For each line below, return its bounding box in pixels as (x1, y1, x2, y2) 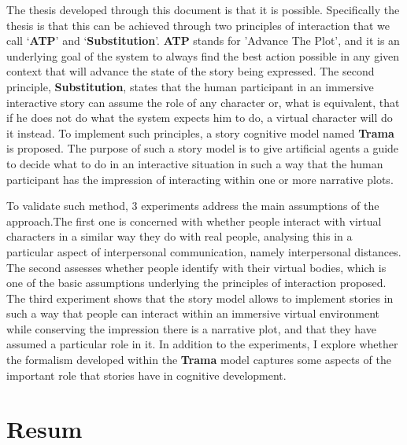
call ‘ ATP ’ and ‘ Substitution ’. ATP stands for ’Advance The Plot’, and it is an (6, 32, 400, 49)
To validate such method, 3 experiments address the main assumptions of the (6, 197, 379, 214)
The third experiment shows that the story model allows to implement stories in (6, 289, 394, 306)
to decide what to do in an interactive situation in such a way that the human (6, 155, 383, 171)
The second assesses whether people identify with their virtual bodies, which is (6, 259, 387, 275)
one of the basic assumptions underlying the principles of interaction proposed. (6, 274, 387, 291)
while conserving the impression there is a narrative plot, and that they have (6, 320, 376, 337)
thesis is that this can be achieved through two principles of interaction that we (6, 17, 390, 33)
